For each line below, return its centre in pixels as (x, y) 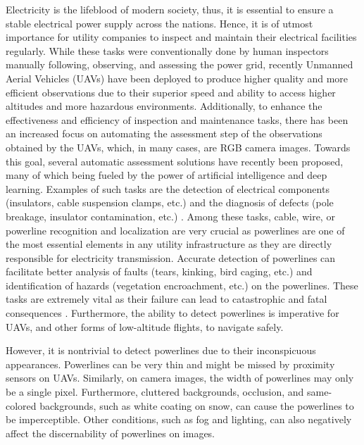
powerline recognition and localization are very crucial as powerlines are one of (175, 230)
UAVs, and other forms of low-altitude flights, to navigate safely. (145, 326)
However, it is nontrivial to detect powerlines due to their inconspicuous (161, 350)
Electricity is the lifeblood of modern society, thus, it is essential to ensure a (170, 9)
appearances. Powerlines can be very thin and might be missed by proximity (170, 364)
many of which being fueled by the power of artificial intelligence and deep (167, 175)
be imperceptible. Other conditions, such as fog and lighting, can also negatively (179, 419)
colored (21, 405)
